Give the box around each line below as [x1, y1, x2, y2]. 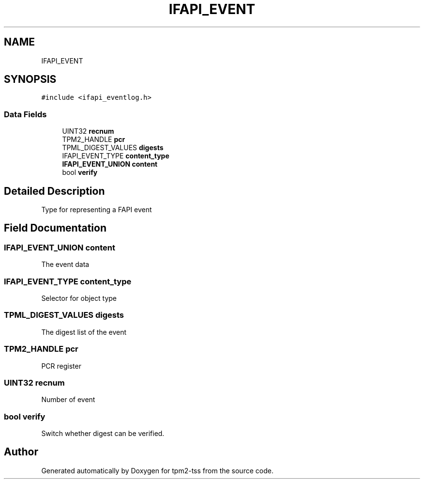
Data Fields [4, 109, 47, 119]
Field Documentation [4, 222, 106, 234]
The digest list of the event [41, 327, 127, 336]
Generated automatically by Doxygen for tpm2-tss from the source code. [41, 466, 273, 475]
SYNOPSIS [4, 73, 57, 86]
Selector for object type [41, 294, 117, 302]
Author [4, 446, 38, 458]
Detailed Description [4, 185, 105, 197]
